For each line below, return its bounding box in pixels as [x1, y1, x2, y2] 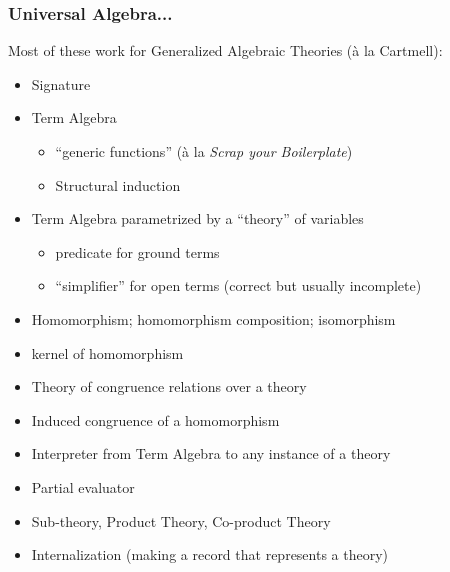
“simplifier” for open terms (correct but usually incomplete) [55, 275, 422, 296]
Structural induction [55, 174, 181, 195]
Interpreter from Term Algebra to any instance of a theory [31, 443, 391, 464]
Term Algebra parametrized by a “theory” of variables [31, 208, 364, 229]
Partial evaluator [31, 476, 135, 497]
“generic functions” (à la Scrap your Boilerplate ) [55, 141, 353, 161]
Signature [31, 73, 91, 94]
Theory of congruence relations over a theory [31, 376, 307, 397]
